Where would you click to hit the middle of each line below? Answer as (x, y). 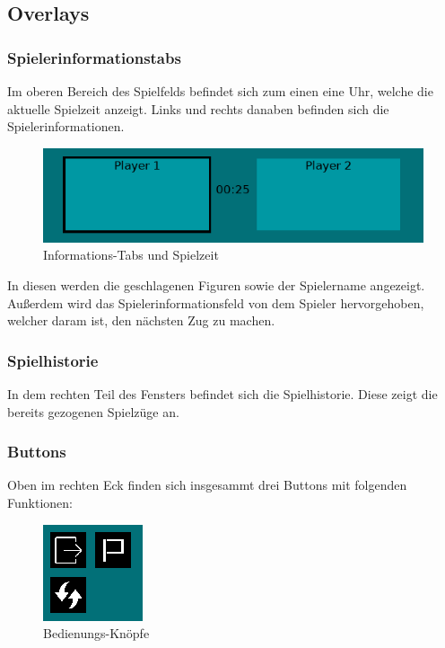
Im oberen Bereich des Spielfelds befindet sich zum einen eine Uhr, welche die (220, 91)
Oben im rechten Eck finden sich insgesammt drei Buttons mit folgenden (207, 485)
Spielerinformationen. (66, 126)
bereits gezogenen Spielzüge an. (93, 411)
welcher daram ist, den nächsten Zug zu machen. (141, 320)
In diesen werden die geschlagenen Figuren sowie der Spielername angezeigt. (216, 285)
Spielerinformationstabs (94, 57)
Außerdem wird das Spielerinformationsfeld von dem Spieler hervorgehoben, (216, 302)
